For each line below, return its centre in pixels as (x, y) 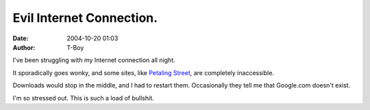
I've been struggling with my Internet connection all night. (94, 60)
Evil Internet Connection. (85, 18)
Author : (24, 47)
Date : (21, 38)
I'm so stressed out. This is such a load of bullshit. (83, 98)
